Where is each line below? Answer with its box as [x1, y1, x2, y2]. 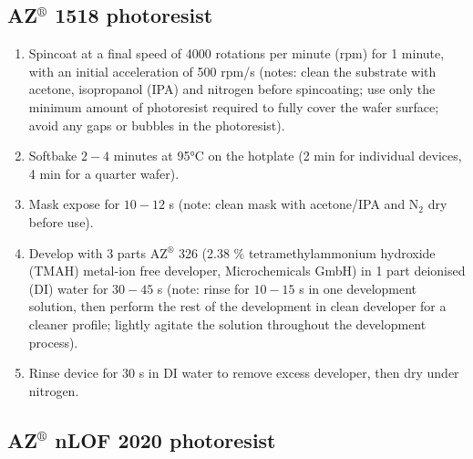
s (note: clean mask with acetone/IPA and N [169, 194, 419, 214]
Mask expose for [28, 194, 120, 214]
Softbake [28, 146, 77, 165]
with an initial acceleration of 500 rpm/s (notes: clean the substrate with [28, 61, 437, 80]
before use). [28, 212, 94, 231]
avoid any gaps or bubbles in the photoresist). [28, 115, 285, 134]
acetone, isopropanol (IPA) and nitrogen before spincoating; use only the [28, 79, 436, 99]
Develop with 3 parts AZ [28, 243, 168, 262]
